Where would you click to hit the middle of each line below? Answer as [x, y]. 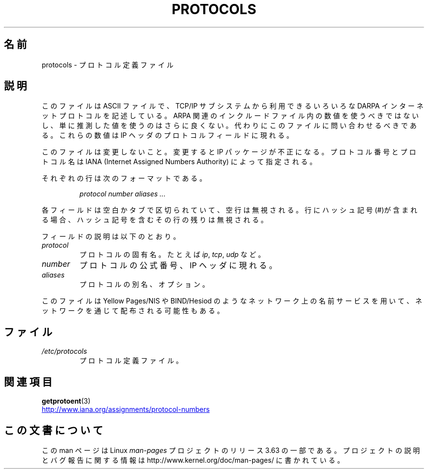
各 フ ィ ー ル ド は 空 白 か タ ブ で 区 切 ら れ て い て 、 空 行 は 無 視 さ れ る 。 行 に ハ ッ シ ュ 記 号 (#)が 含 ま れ [229, 210]
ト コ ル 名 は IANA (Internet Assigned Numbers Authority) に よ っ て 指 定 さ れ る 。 [179, 162]
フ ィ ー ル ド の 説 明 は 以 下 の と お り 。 [111, 236]
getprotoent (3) [66, 401]
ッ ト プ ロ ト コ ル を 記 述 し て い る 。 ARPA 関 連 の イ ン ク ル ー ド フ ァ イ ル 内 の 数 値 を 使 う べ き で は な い [230, 116]
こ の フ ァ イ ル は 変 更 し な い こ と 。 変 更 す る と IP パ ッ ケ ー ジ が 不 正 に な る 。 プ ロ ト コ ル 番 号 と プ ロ [229, 152]
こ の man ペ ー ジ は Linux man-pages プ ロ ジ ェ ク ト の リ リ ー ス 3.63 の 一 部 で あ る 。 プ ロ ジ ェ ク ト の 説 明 [231, 450]
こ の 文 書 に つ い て [53, 430]
